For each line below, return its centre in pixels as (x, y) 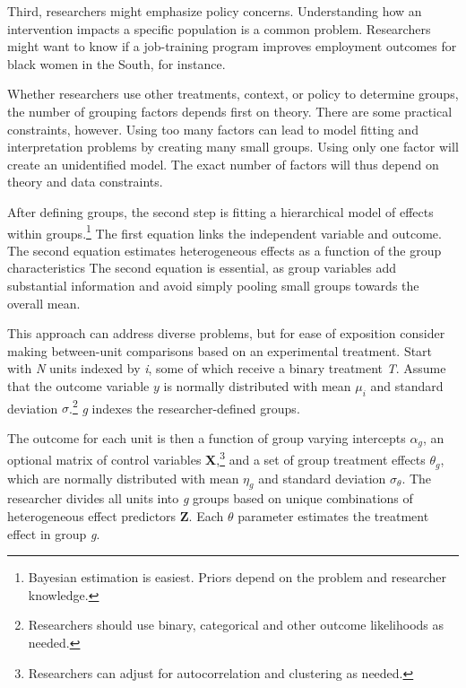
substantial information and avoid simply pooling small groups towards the (213, 285)
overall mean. (44, 303)
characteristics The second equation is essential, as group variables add (202, 268)
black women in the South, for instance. (116, 63)
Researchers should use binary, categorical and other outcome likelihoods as (236, 625)
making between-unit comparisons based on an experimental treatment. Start (220, 350)
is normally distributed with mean (257, 385)
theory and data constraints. (85, 182)
